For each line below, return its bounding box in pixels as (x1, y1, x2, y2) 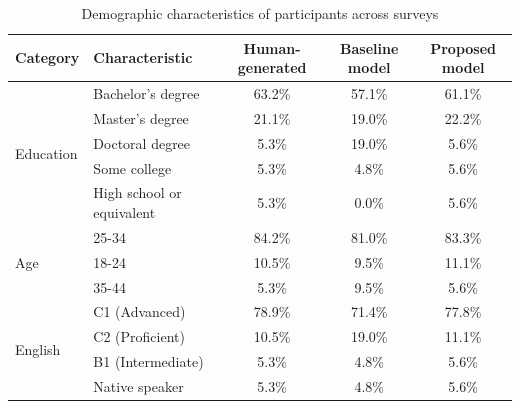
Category (15, 47, 80, 68)
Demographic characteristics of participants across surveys (81, 3, 439, 23)
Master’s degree (93, 107, 189, 128)
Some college (93, 157, 172, 178)
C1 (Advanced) (93, 301, 186, 322)
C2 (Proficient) (93, 326, 185, 347)
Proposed (430, 37, 497, 58)
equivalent (93, 202, 156, 222)
